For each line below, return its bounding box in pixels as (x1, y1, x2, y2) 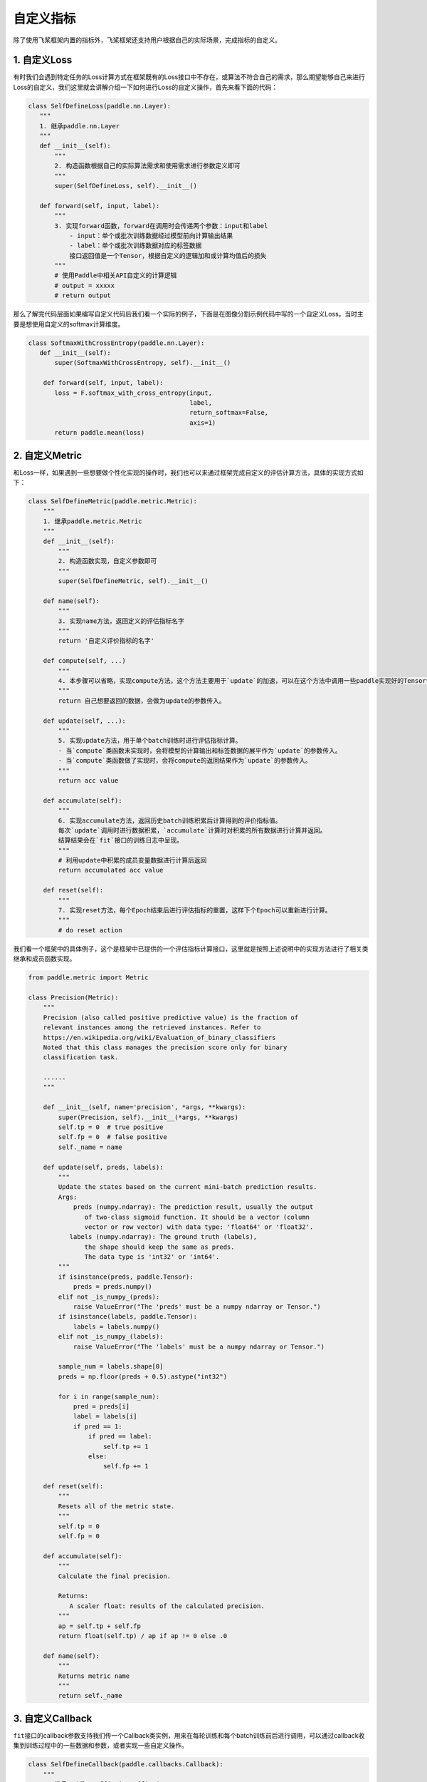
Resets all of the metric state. (58, 1502, 175, 1510)
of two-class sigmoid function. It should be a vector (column (84, 1212, 310, 1221)
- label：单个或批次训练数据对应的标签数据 (69, 242, 202, 249)
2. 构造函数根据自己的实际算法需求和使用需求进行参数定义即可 (54, 162, 241, 170)
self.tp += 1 (103, 1442, 149, 1451)
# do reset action (58, 926, 122, 934)
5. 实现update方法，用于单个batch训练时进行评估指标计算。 (58, 736, 242, 745)
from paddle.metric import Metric (28, 974, 149, 982)
